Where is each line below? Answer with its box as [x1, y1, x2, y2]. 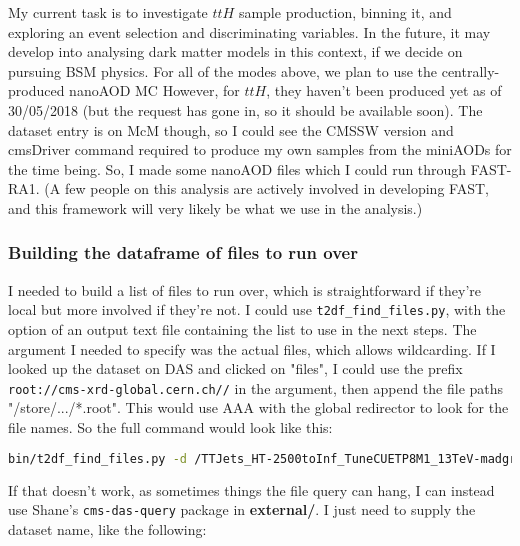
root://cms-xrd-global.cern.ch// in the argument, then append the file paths [8, 377, 504, 398]
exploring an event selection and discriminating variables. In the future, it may [8, 21, 491, 42]
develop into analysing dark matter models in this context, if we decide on [8, 41, 463, 62]
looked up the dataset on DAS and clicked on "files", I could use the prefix [8, 358, 463, 379]
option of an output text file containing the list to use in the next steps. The [8, 319, 477, 339]
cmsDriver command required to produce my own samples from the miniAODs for [8, 139, 512, 160]
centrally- [441, 60, 500, 81]
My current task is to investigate [8, 2, 208, 22]
